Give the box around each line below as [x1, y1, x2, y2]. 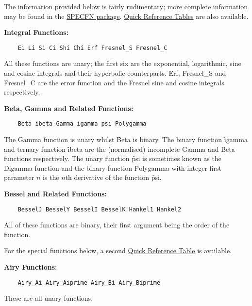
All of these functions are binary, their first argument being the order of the [4, 220, 230, 230]
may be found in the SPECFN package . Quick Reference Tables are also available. [4, 11, 249, 21]
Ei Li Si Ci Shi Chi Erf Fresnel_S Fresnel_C [17, 44, 168, 51]
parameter [4, 172, 34, 182]
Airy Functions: [4, 262, 57, 272]
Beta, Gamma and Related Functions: [4, 103, 134, 113]
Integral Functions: [4, 27, 68, 37]
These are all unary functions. [4, 293, 93, 303]
